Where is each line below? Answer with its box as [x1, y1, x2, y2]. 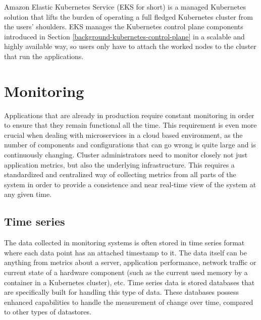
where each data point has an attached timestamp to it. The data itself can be [4, 247, 247, 257]
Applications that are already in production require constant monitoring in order [4, 110, 254, 120]
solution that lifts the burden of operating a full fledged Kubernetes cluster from [4, 11, 253, 22]
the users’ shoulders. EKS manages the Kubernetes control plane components [4, 21, 243, 32]
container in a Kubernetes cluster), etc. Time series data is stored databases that [4, 277, 255, 287]
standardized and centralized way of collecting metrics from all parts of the [4, 169, 236, 180]
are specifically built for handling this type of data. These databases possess [4, 287, 239, 297]
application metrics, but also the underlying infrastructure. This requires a [4, 159, 235, 170]
